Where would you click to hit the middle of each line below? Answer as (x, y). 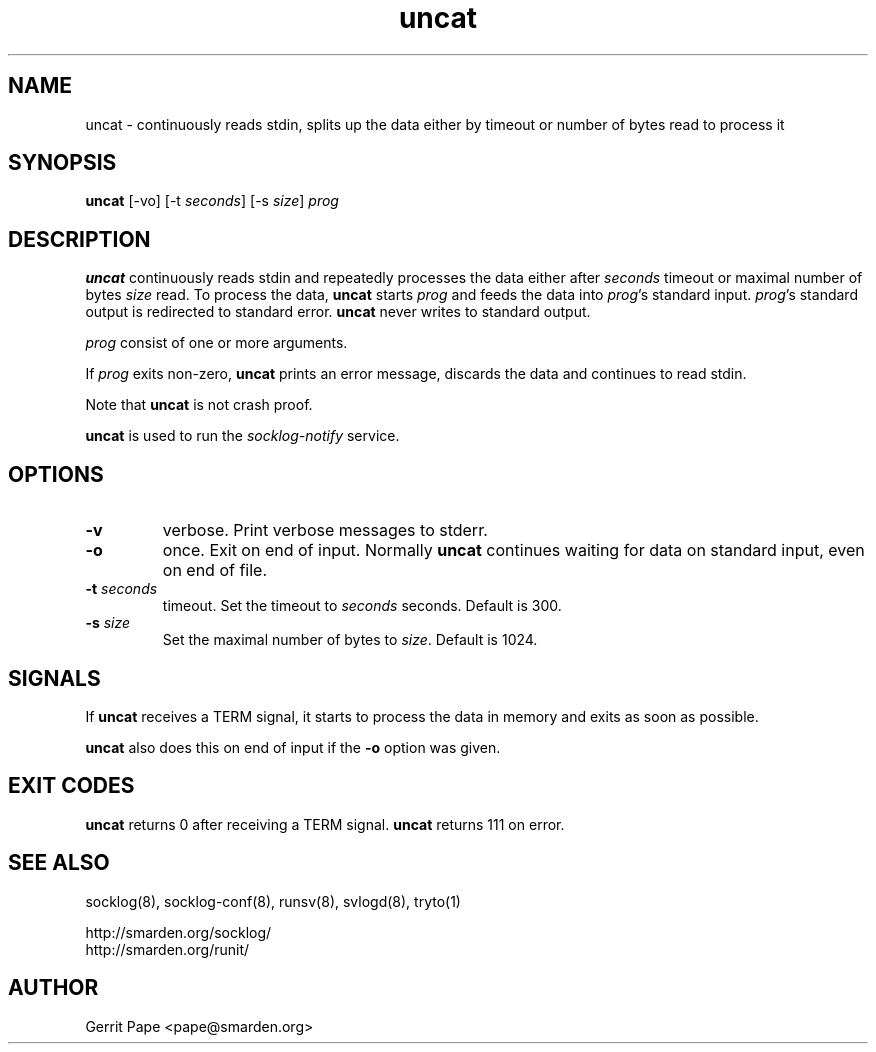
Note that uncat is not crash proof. (199, 405)
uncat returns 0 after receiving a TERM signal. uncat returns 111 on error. (325, 824)
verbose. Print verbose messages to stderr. (325, 530)
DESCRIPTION (79, 239)
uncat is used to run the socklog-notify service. (242, 436)
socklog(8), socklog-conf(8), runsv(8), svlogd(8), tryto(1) (273, 901)
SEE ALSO (59, 863)
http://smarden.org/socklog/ (178, 932)
